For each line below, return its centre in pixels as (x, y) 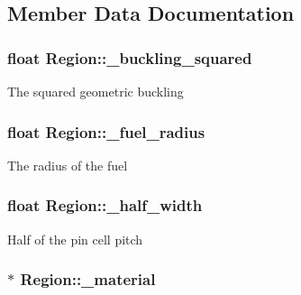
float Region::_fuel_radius (106, 131)
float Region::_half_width (105, 205)
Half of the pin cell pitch (75, 239)
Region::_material (88, 279)
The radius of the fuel (68, 165)
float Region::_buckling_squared (130, 57)
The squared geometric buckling (96, 91)
